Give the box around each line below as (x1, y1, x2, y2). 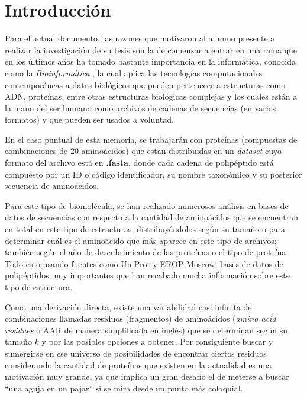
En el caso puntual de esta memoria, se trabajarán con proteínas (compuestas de (5, 133, 298, 145)
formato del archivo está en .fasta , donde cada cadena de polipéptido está (5, 156, 274, 169)
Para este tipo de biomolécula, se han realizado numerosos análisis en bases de (5, 199, 289, 211)
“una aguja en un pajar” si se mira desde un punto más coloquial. (5, 381, 243, 394)
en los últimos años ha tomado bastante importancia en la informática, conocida (5, 55, 296, 68)
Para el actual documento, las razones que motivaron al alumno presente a (5, 32, 275, 44)
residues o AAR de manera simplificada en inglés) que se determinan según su (5, 323, 288, 336)
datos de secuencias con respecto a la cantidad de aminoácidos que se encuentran (5, 211, 298, 223)
